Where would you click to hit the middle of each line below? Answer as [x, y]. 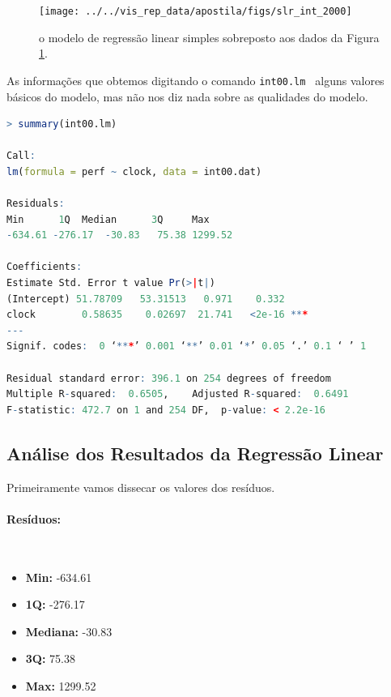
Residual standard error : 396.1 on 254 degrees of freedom [169, 378]
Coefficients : [45, 267]
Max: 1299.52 [61, 685]
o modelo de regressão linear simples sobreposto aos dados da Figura [209, 37]
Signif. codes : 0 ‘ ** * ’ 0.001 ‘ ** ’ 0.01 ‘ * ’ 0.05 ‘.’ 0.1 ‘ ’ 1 [187, 346]
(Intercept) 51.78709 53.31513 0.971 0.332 [146, 299]
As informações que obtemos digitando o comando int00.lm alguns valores [195, 80]
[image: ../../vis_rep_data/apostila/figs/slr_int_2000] [195, 11]
